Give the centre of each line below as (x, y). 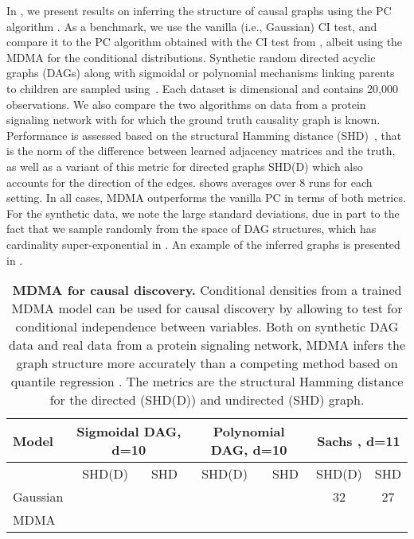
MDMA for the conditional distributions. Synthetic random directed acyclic (191, 57)
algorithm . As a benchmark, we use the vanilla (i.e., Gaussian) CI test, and (192, 26)
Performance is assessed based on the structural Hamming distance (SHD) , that (204, 135)
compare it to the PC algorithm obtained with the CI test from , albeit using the (205, 42)
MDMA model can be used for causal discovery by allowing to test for (207, 308)
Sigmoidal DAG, (129, 432)
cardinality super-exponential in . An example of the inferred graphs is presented (203, 244)
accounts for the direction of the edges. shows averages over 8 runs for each (189, 182)
